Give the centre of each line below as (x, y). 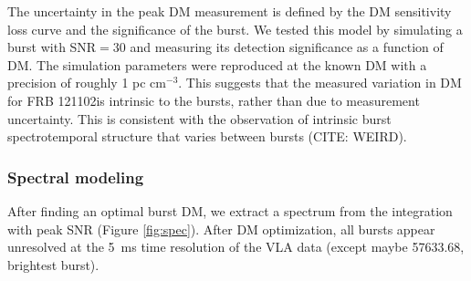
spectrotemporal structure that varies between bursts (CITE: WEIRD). (207, 136)
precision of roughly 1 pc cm (87, 83)
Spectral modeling (76, 177)
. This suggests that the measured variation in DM (320, 83)
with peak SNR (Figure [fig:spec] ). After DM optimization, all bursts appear (221, 229)
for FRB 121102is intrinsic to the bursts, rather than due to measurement (214, 100)
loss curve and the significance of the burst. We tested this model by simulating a (235, 29)
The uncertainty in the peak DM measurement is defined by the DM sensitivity (230, 11)
